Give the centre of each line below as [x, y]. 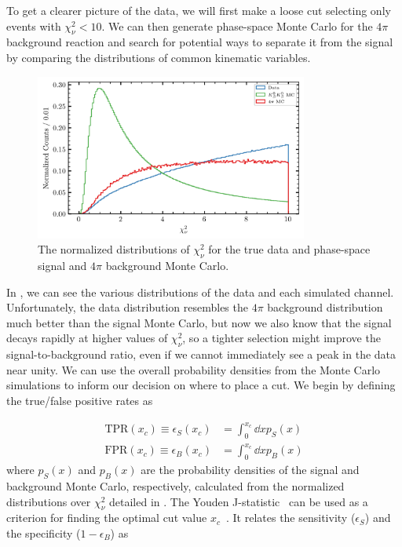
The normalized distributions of [114, 249]
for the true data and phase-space [289, 249]
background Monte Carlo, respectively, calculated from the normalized [175, 485]
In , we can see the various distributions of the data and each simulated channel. [200, 292]
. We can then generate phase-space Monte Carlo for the [237, 26]
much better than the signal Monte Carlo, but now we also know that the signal [199, 322]
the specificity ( [44, 532]
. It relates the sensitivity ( [291, 518]
